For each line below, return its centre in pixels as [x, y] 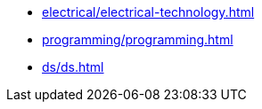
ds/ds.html [73, 67]
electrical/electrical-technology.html [148, 12]
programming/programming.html [138, 39]
